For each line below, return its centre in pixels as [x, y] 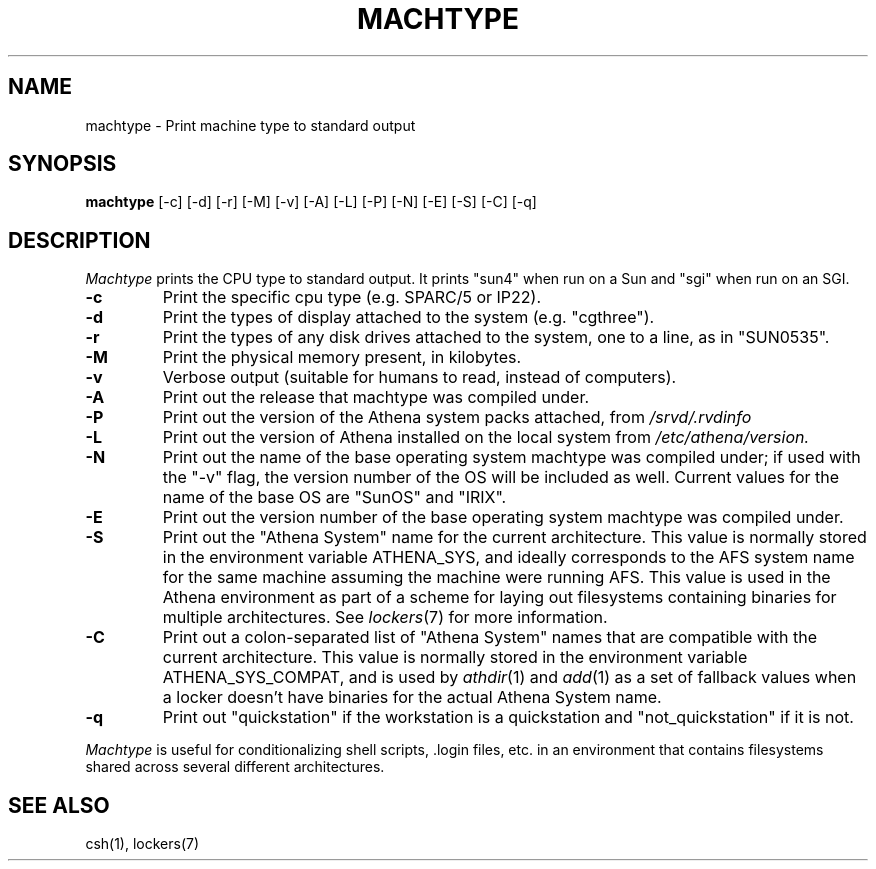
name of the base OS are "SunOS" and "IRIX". [334, 497]
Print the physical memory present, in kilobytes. [342, 357]
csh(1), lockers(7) [142, 844]
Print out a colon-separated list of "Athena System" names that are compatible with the [490, 637]
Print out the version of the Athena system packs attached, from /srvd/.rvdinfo [457, 417]
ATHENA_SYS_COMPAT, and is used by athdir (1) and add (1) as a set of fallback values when [509, 677]
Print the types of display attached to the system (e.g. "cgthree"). [408, 317]
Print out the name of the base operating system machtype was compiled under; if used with [511, 457]
